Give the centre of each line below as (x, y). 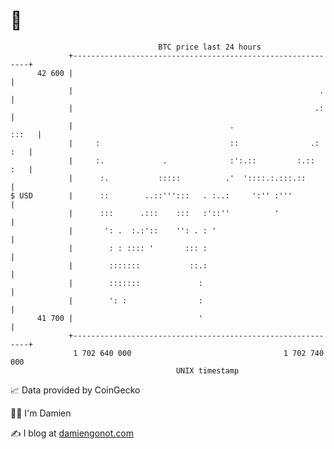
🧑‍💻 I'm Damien (41, 413)
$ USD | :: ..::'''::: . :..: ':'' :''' (151, 195)
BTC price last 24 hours (210, 47)
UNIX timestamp (207, 370)
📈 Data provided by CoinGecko (75, 390)
